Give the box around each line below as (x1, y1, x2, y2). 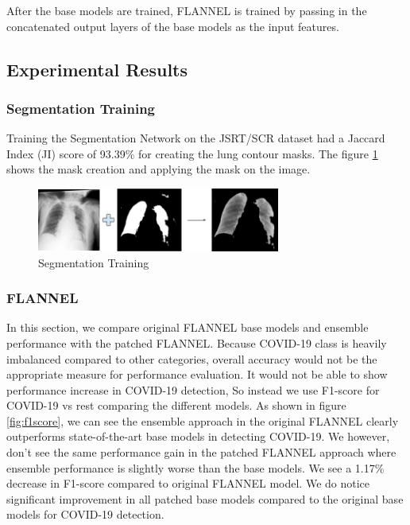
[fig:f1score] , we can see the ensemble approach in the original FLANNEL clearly (6, 412, 399, 429)
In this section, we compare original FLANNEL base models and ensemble (6, 319, 369, 336)
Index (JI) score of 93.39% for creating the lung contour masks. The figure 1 (6, 145, 378, 161)
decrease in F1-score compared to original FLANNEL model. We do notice (6, 475, 370, 492)
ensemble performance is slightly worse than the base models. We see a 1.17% (6, 459, 385, 476)
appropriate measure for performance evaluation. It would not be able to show (6, 366, 388, 383)
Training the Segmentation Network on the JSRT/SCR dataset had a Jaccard (6, 130, 385, 146)
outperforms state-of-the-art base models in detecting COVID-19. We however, (6, 428, 390, 445)
